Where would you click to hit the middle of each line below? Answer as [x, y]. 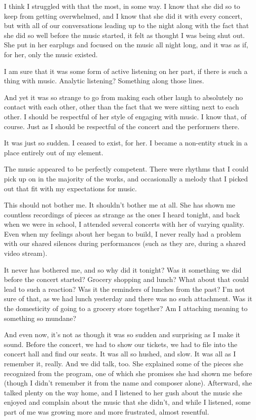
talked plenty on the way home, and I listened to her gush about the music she [123, 392]
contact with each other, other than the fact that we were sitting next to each [122, 107]
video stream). [26, 253]
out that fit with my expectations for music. [71, 188]
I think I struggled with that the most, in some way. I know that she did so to [122, 6]
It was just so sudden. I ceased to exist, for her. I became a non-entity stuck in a [126, 143]
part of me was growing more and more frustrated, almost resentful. [107, 411]
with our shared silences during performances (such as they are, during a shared [125, 243]
